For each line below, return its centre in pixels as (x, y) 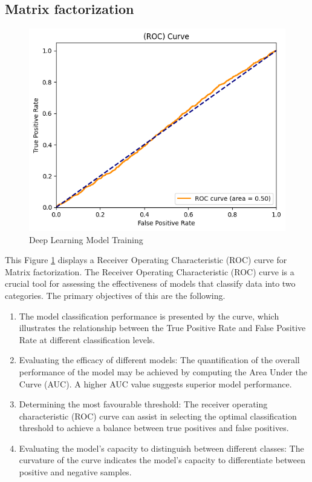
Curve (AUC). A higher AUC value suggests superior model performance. (155, 383)
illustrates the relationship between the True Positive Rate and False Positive (162, 328)
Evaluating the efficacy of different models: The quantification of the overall (159, 360)
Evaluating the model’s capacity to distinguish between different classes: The (161, 448)
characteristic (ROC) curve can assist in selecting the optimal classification (158, 416)
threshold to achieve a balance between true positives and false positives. (154, 428)
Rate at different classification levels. (87, 339)
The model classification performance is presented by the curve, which (149, 316)
